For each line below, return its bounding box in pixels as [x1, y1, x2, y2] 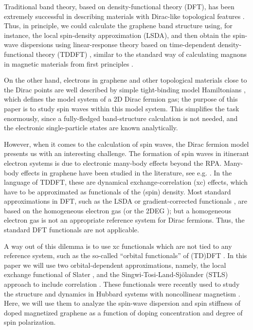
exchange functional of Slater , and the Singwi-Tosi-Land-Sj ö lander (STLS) [4, 269, 228, 279]
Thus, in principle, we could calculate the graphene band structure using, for [4, 20, 233, 31]
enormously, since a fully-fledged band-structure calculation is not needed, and [4, 113, 238, 123]
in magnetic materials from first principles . [4, 58, 134, 69]
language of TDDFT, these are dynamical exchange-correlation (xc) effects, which [4, 177, 248, 187]
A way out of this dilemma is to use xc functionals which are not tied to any [4, 241, 232, 251]
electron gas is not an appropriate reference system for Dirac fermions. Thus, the [4, 215, 245, 225]
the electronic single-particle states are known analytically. [4, 122, 178, 133]
